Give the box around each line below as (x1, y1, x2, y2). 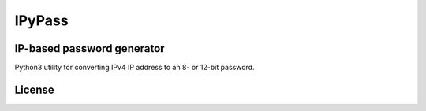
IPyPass (14, 12, 69, 29)
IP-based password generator (14, 42, 165, 55)
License (14, 83, 54, 96)
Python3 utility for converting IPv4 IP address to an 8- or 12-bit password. (14, 63, 256, 72)
